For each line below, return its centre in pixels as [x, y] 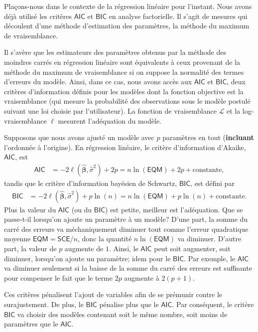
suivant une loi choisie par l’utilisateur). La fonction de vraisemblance [110, 110]
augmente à [142, 277]
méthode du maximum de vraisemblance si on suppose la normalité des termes [124, 72]
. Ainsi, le [124, 248]
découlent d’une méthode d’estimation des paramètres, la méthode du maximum [127, 26]
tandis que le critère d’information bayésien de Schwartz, [91, 183]
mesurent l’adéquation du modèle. [110, 120]
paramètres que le [31, 324]
